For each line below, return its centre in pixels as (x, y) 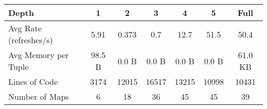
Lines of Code (33, 81)
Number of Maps (39, 96)
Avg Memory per (39, 55)
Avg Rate (25, 28)
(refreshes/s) (31, 40)
